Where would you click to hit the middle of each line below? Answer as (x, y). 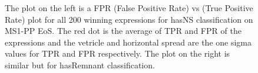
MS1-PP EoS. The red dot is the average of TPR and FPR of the (123, 31)
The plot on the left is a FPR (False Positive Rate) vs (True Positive (129, 8)
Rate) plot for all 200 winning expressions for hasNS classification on (129, 19)
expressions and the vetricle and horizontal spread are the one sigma (128, 42)
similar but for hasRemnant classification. (80, 65)
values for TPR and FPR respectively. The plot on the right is (118, 53)
